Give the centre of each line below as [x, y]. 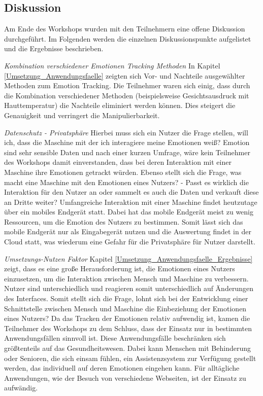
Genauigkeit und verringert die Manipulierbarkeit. [82, 115]
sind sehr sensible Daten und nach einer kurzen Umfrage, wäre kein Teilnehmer [127, 152]
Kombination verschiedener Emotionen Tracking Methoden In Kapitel [112, 65]
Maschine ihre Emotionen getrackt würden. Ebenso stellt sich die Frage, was [123, 172]
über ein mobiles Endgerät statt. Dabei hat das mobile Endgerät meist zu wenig [129, 212]
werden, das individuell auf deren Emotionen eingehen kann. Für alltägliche [122, 368]
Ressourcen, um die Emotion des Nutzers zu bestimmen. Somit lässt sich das [124, 221]
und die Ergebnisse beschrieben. [54, 48]
